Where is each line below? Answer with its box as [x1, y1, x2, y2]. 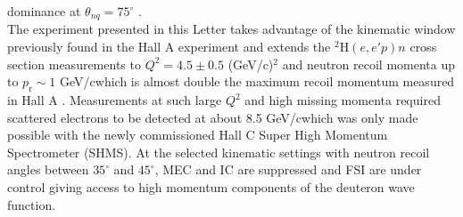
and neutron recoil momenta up [282, 54, 456, 73]
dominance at [7, 2, 81, 20]
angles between [7, 160, 89, 179]
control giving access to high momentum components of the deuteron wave [7, 178, 415, 196]
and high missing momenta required [244, 91, 441, 109]
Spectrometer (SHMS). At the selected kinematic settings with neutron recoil [7, 142, 430, 161]
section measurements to [7, 54, 141, 73]
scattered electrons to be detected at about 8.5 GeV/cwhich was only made [7, 108, 418, 126]
